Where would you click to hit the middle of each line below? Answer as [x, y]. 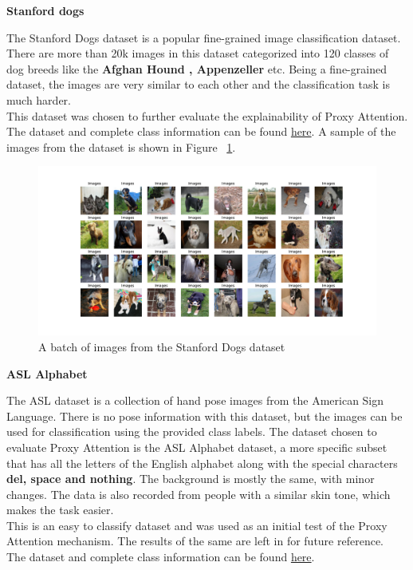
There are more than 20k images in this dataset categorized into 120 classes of [198, 53]
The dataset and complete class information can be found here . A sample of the [201, 131]
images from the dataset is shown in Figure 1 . [121, 146]
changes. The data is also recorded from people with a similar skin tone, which [199, 494]
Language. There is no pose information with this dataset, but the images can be [205, 416]
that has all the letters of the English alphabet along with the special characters [202, 463]
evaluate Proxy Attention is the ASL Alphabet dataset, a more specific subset [197, 447]
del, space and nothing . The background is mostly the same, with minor [191, 479]
